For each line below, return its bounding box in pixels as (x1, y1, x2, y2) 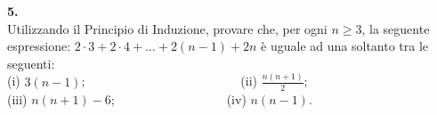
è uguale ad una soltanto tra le (261, 37, 429, 55)
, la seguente (361, 19, 430, 37)
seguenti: (7, 53, 55, 72)
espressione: (7, 37, 71, 55)
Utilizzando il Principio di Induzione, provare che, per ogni (7, 19, 328, 37)
